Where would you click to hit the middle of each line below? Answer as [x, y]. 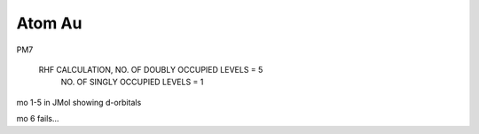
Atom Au [49, 23]
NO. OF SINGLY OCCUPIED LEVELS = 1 [132, 82]
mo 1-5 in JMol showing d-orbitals [79, 102]
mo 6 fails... [38, 119]
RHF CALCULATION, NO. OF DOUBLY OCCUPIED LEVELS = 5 [151, 69]
